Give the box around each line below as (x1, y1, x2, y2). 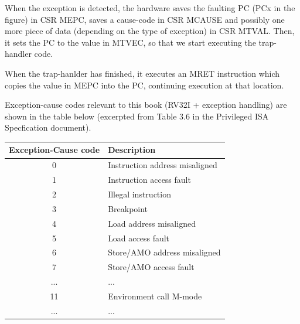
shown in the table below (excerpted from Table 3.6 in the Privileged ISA (5, 110, 269, 122)
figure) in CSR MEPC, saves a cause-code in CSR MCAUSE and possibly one (5, 13, 285, 25)
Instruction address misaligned (108, 159, 217, 171)
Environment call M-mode (108, 289, 202, 302)
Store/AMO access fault (108, 261, 195, 273)
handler (5, 47, 32, 60)
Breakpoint (108, 202, 148, 214)
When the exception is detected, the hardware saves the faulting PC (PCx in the (5, 2, 295, 13)
